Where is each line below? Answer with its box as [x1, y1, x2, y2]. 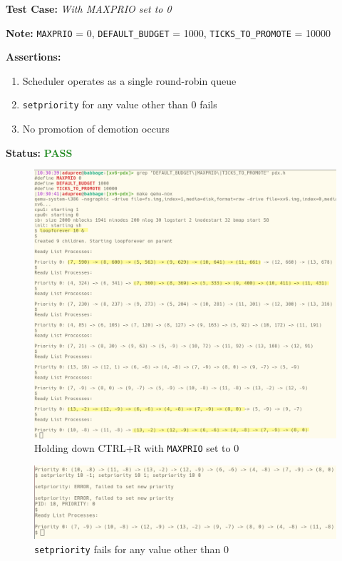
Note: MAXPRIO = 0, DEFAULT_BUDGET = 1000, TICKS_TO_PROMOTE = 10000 [6, 25, 331, 40]
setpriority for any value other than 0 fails [22, 97, 217, 112]
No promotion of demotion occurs [22, 121, 170, 136]
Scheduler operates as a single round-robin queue [22, 73, 237, 88]
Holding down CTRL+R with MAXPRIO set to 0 [34, 441, 239, 456]
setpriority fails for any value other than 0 [34, 541, 229, 556]
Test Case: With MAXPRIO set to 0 [6, 1, 172, 16]
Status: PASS [6, 145, 73, 160]
